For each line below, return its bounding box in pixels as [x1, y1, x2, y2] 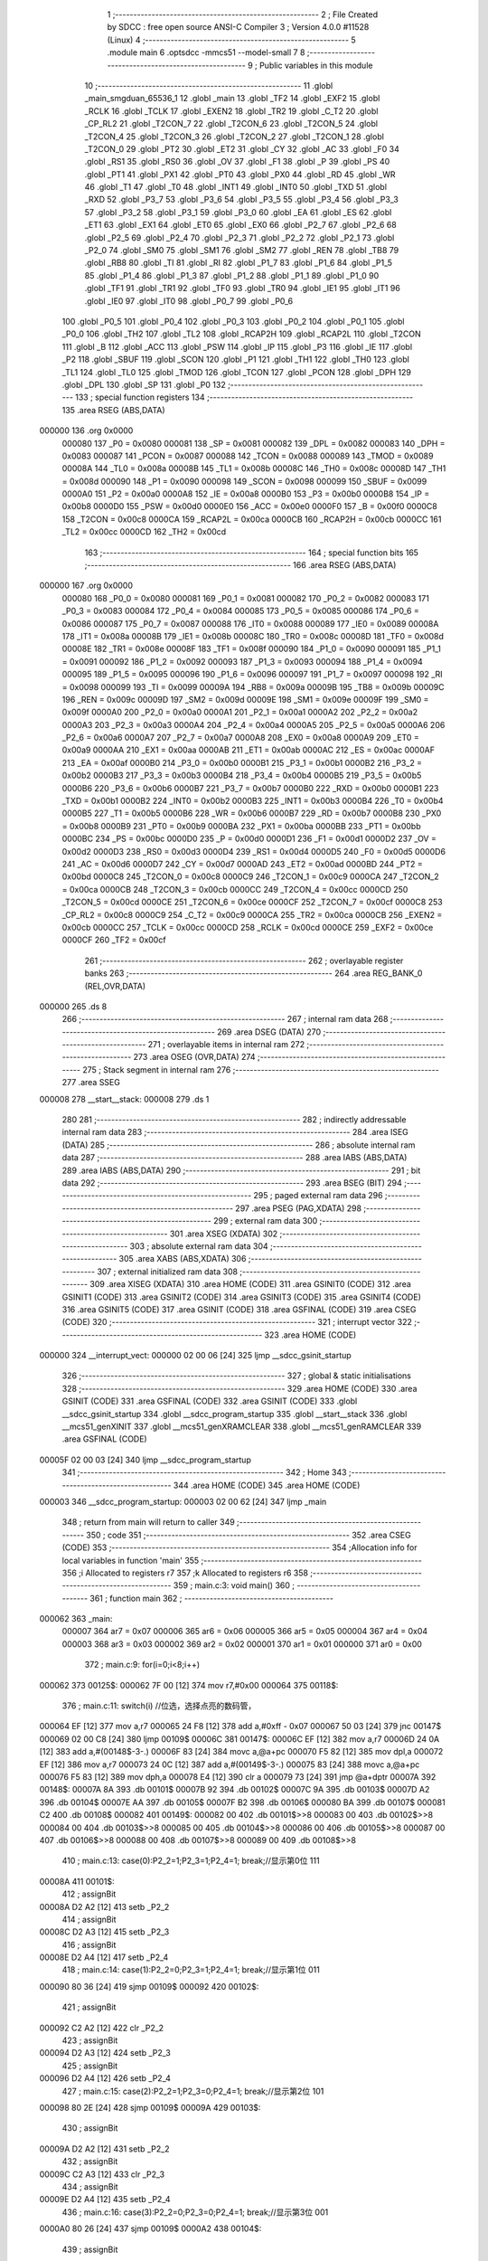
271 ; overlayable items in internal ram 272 [147, 1039, 305, 1050]
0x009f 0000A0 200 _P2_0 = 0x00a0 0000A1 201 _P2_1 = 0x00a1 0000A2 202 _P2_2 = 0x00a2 [61, 706, 418, 718]
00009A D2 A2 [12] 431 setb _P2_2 [39, 2143, 170, 2154]
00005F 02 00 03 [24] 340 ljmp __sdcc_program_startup [39, 1454, 252, 1465]
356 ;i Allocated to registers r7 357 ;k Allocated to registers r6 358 [61, 1567, 309, 1578]
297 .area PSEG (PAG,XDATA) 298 [235, 1203, 361, 1214]
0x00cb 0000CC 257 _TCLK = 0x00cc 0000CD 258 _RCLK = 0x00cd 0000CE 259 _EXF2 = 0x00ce [61, 922, 434, 932]
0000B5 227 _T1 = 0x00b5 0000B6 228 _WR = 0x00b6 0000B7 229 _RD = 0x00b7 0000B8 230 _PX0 [61, 808, 442, 818]
